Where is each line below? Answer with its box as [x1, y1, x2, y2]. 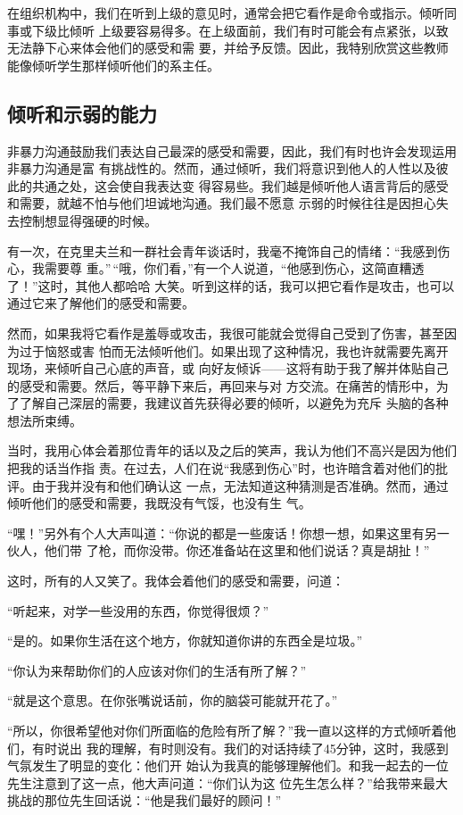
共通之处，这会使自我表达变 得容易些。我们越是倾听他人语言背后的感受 [31, 176, 449, 195]
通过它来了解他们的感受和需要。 [7, 294, 194, 312]
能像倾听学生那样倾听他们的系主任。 [7, 55, 219, 74]
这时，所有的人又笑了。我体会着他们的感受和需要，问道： [7, 571, 344, 590]
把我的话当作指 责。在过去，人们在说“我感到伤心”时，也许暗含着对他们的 [7, 459, 435, 478]
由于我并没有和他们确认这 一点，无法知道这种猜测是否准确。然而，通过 [31, 476, 449, 495]
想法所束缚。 [7, 411, 82, 429]
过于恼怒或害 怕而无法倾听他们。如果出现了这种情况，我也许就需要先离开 [19, 341, 449, 360]
